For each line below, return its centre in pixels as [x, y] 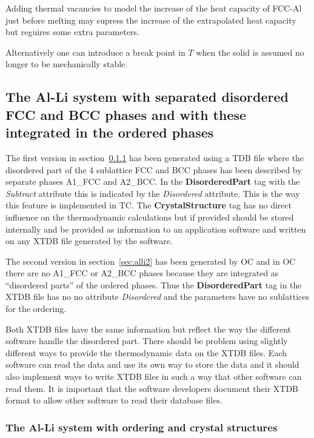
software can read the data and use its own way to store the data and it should [152, 364]
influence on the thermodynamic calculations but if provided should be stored [150, 217]
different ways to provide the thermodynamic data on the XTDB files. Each [146, 352]
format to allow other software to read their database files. [114, 400]
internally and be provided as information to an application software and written [156, 229]
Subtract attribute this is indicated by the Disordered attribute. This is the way [153, 193]
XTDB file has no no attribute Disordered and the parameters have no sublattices [157, 297]
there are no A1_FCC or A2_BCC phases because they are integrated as [142, 273]
